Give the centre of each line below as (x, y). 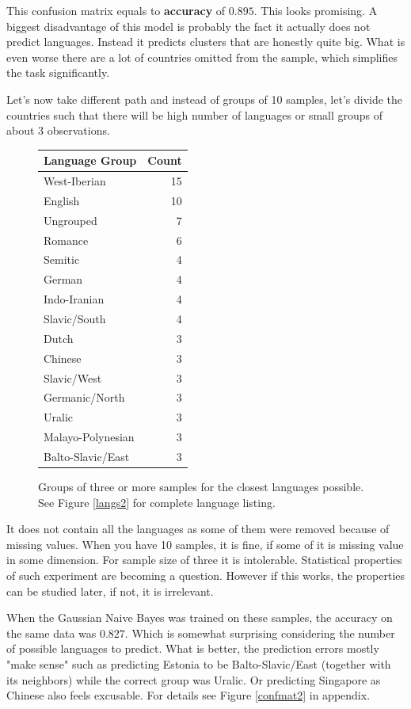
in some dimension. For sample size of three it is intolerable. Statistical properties (204, 560)
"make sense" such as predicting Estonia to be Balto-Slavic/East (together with (199, 663)
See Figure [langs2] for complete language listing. (157, 502)
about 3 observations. (58, 130)
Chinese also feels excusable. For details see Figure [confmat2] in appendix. (188, 695)
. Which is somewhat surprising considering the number (260, 633)
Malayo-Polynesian (89, 437)
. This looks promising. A (316, 10)
